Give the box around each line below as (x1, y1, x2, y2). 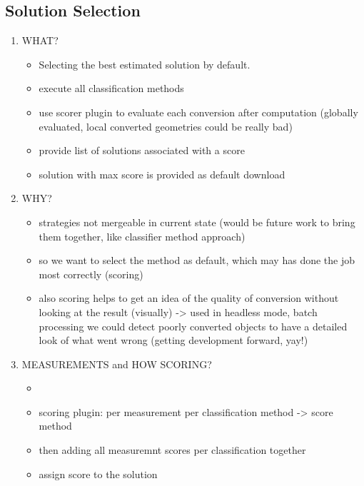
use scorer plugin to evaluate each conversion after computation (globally (39, 104, 358, 119)
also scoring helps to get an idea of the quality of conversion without (39, 290, 339, 305)
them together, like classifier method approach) (39, 228, 246, 243)
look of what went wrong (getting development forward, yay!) (39, 333, 308, 348)
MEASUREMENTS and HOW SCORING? (21, 356, 212, 371)
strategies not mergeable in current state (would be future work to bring (39, 214, 355, 229)
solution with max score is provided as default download (39, 166, 285, 181)
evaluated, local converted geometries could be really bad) (39, 118, 293, 133)
